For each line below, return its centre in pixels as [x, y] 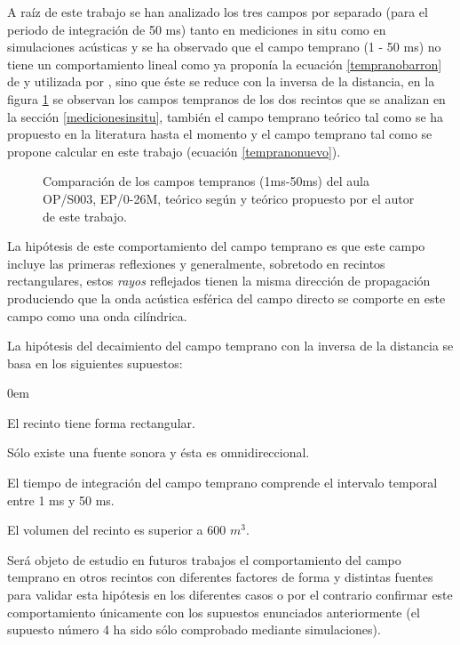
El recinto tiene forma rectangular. [101, 422]
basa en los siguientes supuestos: [95, 363]
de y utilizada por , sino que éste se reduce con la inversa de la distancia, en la [221, 81]
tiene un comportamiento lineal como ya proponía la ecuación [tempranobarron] [225, 64]
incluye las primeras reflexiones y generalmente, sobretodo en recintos [196, 263]
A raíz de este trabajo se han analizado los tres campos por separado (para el [218, 12]
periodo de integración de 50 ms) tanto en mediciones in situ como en [197, 29]
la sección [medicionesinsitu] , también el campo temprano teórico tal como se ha [226, 116]
